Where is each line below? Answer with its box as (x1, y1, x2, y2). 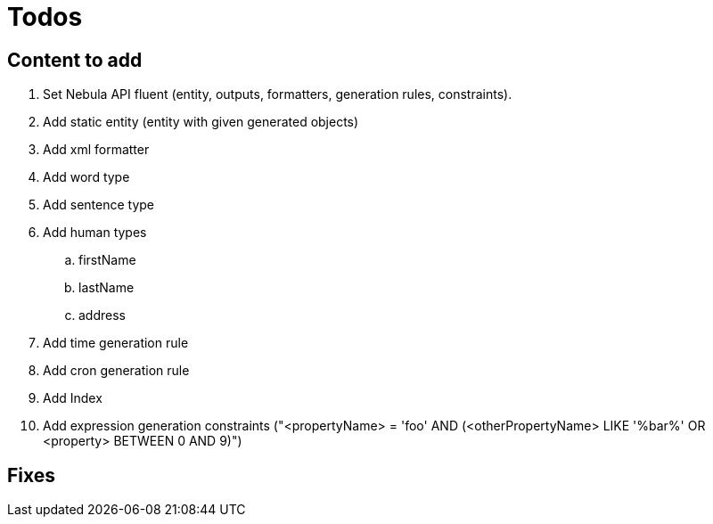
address (78, 307, 126, 323)
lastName (78, 280, 135, 296)
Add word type (43, 169, 130, 185)
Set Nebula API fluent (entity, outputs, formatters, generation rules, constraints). (43, 86, 512, 102)
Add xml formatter (43, 142, 150, 158)
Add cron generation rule (43, 363, 190, 379)
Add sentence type (43, 197, 154, 213)
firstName (78, 252, 136, 268)
